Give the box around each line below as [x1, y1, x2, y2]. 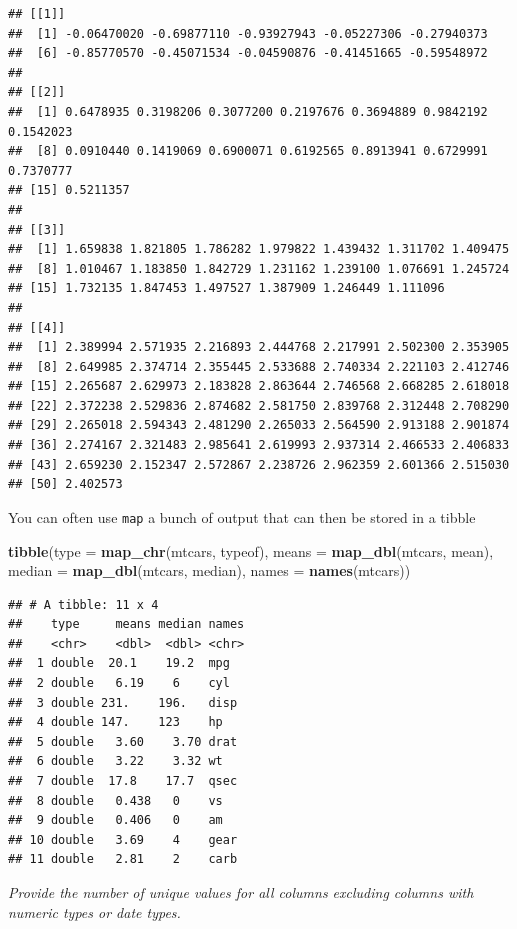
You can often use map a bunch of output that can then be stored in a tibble [8, 506, 476, 527]
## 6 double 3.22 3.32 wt [8, 754, 223, 769]
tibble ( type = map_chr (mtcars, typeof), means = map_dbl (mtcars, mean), [8, 540, 494, 561]
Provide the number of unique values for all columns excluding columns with [8, 882, 474, 902]
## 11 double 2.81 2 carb [8, 852, 238, 867]
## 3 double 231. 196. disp [8, 695, 238, 710]
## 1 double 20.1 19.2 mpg [8, 656, 230, 671]
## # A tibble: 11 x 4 [8, 597, 159, 612]
